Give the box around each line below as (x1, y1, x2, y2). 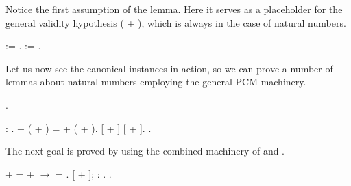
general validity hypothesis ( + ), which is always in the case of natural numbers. (5, 15, 346, 29)
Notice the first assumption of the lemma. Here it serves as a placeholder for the (5, 2, 343, 16)
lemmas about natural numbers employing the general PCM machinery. (5, 75, 306, 89)
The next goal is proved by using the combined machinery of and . (5, 144, 285, 158)
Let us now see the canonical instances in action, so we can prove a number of (5, 61, 333, 75)
